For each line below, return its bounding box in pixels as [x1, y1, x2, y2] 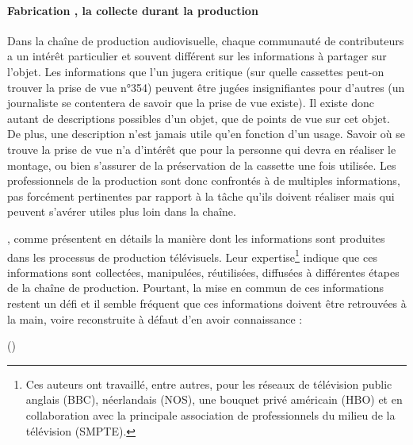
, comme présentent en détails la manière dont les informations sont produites [7, 229, 385, 246]
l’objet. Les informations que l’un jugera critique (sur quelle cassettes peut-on [7, 63, 384, 79]
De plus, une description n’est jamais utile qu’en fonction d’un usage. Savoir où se [7, 125, 406, 142]
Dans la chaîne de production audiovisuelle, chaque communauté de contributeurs [7, 32, 404, 48]
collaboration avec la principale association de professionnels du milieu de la [25, 406, 396, 423]
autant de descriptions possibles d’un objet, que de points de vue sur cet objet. [7, 109, 390, 126]
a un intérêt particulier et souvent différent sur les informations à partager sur [7, 48, 387, 64]
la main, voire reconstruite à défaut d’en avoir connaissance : [7, 310, 303, 327]
